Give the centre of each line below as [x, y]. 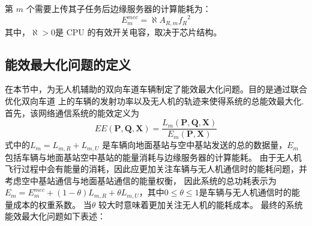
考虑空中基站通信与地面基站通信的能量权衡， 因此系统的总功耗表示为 [141, 180]
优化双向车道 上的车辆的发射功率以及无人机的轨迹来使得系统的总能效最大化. [154, 100]
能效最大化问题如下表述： [55, 216]
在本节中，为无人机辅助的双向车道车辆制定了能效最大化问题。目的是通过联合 [156, 89]
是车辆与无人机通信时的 [245, 192]
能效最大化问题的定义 [68, 64]
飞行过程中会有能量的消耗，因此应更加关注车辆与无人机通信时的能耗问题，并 [156, 169]
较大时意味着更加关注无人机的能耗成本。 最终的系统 [200, 204]
